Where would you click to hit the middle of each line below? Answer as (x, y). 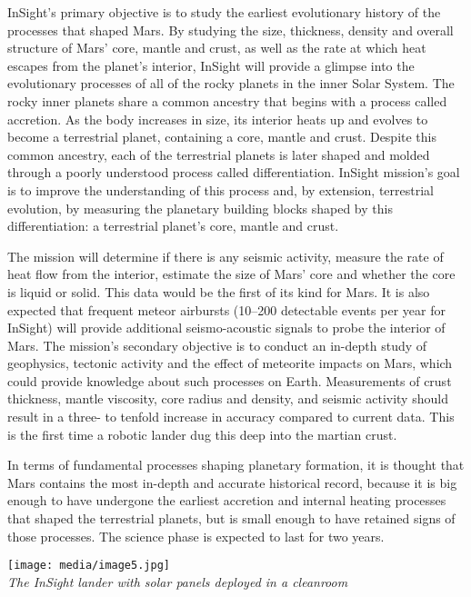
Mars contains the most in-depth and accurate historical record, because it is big (232, 482)
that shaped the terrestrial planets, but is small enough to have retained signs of (231, 518)
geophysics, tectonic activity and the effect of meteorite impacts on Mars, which (230, 363)
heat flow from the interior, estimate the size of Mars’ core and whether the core (231, 274)
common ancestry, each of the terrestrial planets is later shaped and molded (219, 154)
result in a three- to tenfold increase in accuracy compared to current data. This (231, 417)
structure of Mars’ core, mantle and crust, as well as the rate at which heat (217, 48)
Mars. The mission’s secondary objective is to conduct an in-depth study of (217, 345)
